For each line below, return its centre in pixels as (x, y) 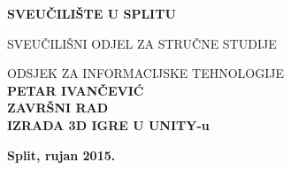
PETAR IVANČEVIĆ (76, 90)
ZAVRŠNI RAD (58, 108)
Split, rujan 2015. (61, 155)
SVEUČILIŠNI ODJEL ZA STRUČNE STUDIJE (142, 43)
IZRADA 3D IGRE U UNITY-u (108, 124)
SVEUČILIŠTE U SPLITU (92, 13)
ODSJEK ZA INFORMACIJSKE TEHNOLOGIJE (145, 73)
